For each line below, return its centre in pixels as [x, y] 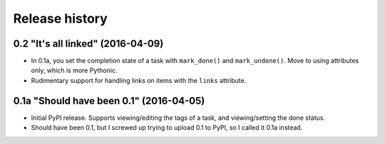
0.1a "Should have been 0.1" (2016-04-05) [109, 100]
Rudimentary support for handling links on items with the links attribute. [139, 80]
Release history [61, 18]
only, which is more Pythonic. [74, 70]
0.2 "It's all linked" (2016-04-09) [88, 44]
